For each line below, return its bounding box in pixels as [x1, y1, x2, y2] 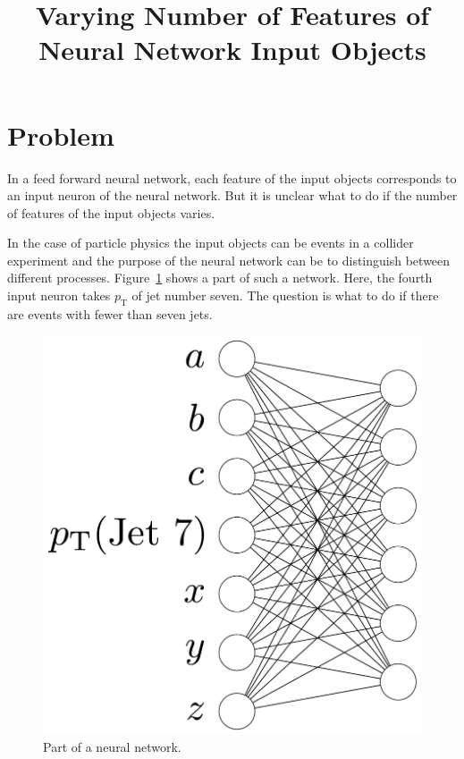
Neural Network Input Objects [38, 31, 426, 68]
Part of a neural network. [43, 738, 181, 756]
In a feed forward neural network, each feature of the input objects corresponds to [7, 168, 457, 187]
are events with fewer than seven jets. [7, 304, 213, 323]
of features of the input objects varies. [7, 203, 215, 222]
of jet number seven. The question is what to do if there [131, 286, 439, 305]
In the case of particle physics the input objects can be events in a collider [7, 233, 414, 252]
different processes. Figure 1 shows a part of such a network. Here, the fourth [7, 268, 433, 287]
